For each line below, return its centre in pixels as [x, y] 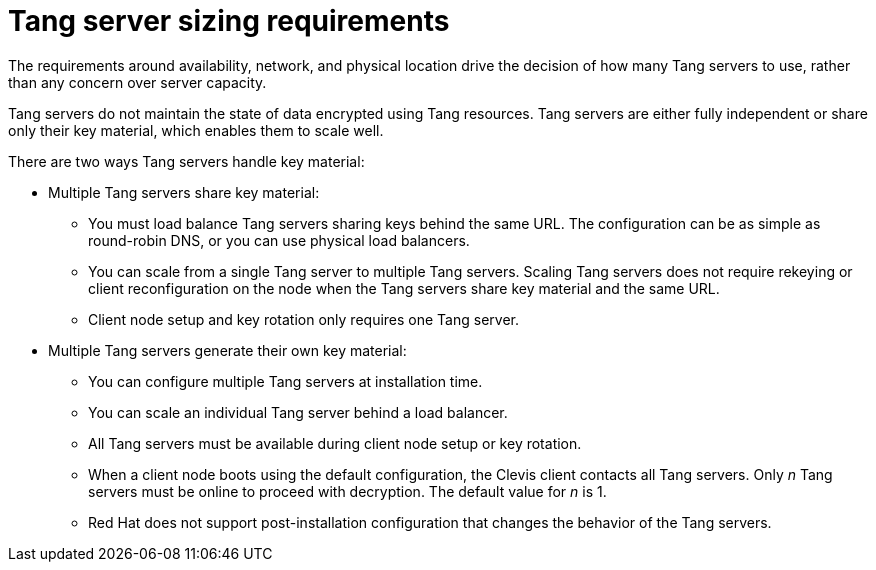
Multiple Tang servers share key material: [184, 192]
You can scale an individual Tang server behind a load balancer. [298, 412]
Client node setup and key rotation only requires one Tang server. [303, 319]
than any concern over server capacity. [137, 82]
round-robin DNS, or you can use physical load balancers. [279, 240]
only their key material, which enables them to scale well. [196, 130]
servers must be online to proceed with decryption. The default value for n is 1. [347, 491]
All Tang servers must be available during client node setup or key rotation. [335, 443]
